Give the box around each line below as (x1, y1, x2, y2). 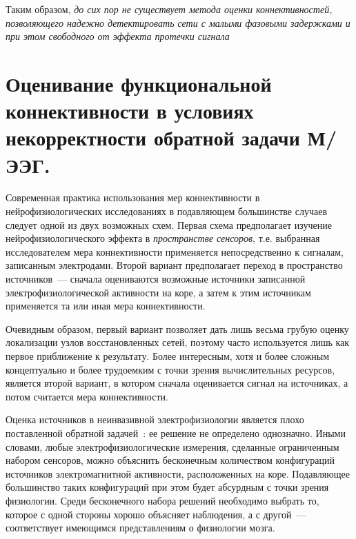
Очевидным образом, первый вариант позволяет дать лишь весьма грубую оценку (6, 321, 349, 336)
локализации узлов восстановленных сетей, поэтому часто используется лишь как (6, 335, 350, 349)
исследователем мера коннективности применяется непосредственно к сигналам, (6, 244, 344, 258)
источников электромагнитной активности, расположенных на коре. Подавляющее (6, 466, 350, 480)
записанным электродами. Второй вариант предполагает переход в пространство (6, 258, 343, 272)
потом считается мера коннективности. (6, 389, 168, 403)
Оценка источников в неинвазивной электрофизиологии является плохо (6, 412, 304, 427)
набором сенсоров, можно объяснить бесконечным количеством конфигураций (6, 453, 335, 467)
